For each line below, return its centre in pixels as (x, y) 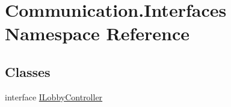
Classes (28, 71)
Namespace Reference (97, 33)
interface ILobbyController (54, 96)
